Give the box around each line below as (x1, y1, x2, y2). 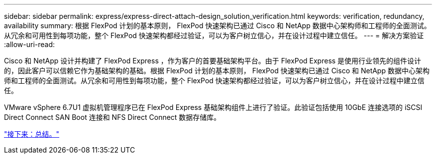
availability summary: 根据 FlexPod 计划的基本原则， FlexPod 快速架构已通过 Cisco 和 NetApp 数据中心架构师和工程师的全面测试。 (4, 21, 431, 30)
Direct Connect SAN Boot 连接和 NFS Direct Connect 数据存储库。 (4, 113, 221, 121)
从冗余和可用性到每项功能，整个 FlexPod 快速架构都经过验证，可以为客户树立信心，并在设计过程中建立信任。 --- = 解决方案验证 (4, 31, 424, 40)
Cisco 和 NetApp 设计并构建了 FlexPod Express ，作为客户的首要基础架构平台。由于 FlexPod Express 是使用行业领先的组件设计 (4, 56, 422, 65)
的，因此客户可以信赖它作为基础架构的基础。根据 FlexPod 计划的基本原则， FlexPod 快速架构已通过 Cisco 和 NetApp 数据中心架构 (4, 66, 430, 75)
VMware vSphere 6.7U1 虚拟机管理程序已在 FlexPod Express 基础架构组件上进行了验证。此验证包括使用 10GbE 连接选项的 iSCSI (4, 103, 423, 111)
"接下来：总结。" (4, 130, 60, 138)
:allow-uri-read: (4, 40, 55, 49)
